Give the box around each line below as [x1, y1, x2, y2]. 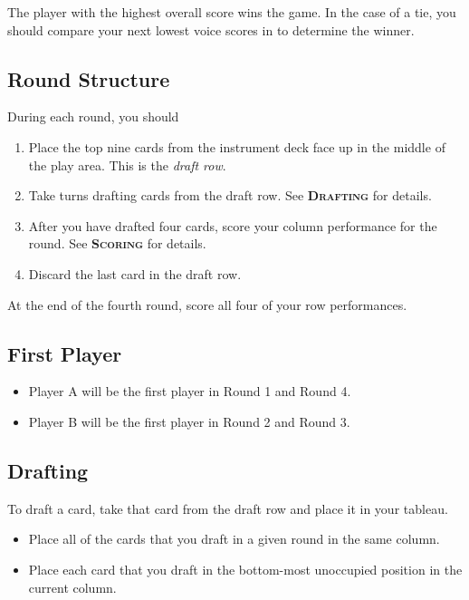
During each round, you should [7, 107, 179, 126]
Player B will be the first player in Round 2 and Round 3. [28, 411, 350, 431]
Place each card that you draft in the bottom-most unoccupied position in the [28, 559, 463, 578]
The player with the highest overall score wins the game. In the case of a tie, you [7, 3, 456, 21]
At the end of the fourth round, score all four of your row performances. [7, 295, 407, 314]
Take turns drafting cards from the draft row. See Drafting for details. [28, 186, 432, 205]
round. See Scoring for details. [28, 234, 206, 253]
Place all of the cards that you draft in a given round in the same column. [28, 529, 440, 548]
